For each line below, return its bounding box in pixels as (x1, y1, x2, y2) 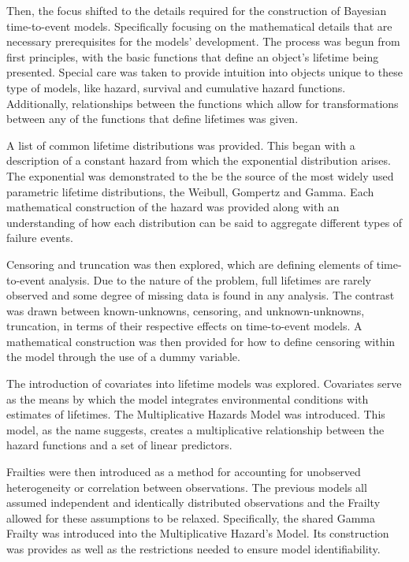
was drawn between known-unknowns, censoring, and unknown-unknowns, (6, 302, 365, 318)
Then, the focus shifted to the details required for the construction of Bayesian (6, 2, 387, 18)
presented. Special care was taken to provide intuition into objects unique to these (6, 64, 403, 80)
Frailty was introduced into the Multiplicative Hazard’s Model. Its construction (6, 525, 389, 542)
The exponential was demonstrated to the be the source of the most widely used (6, 167, 394, 184)
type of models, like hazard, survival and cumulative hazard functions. (6, 79, 346, 95)
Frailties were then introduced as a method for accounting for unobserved (6, 463, 361, 480)
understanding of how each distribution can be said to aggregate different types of (6, 214, 403, 230)
